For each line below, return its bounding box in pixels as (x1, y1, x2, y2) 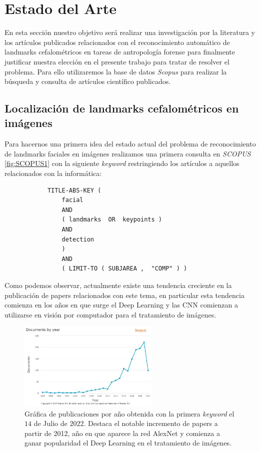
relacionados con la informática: (4, 168, 102, 178)
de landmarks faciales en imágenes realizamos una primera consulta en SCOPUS (4, 148, 251, 158)
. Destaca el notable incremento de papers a (83, 418, 218, 428)
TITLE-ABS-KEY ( (47, 186, 101, 194)
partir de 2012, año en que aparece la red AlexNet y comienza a (24, 427, 220, 438)
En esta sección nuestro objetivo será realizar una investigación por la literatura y (4, 27, 255, 37)
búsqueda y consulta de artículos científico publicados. (4, 76, 171, 86)
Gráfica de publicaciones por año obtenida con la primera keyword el (24, 408, 234, 418)
